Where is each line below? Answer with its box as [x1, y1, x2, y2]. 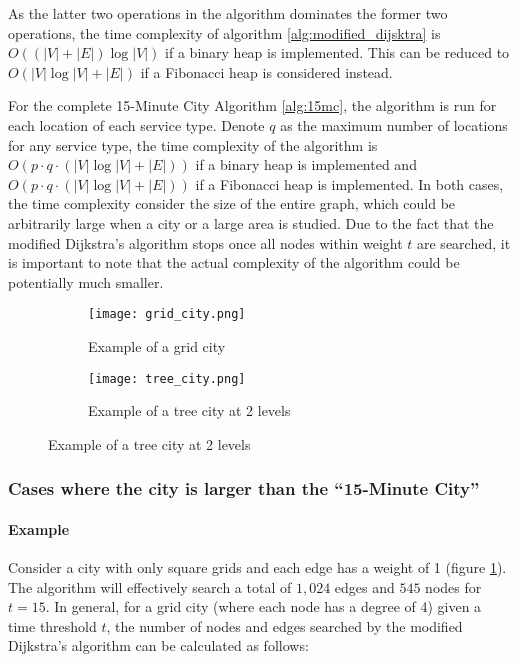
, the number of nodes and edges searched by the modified [106, 615, 463, 636]
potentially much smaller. [8, 271, 164, 292]
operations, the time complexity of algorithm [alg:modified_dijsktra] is [8, 22, 441, 43]
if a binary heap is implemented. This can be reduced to [165, 42, 510, 63]
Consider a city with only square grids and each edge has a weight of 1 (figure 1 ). [8, 557, 507, 578]
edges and [334, 576, 395, 597]
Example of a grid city [88, 335, 226, 356]
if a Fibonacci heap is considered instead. [140, 61, 393, 82]
